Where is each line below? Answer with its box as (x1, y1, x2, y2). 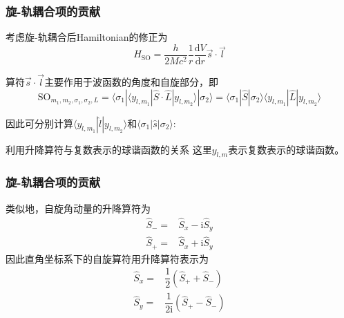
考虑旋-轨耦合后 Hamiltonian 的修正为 (6, 30, 168, 44)
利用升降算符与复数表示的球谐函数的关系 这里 (6, 142, 212, 156)
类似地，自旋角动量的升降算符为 (6, 200, 151, 215)
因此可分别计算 (6, 115, 73, 130)
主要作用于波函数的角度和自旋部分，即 (44, 75, 219, 89)
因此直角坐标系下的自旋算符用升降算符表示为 (6, 251, 209, 265)
